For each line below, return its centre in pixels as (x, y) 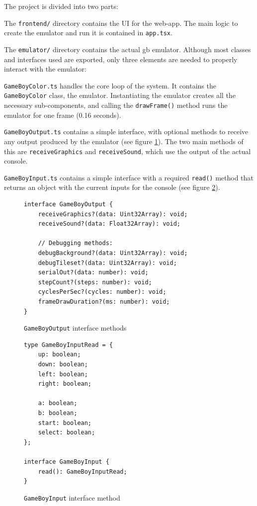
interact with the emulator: (45, 69)
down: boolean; (63, 365)
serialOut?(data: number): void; (93, 273)
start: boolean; (65, 423)
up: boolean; (59, 355)
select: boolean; (67, 433)
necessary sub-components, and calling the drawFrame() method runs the (116, 105)
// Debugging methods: (75, 243)
